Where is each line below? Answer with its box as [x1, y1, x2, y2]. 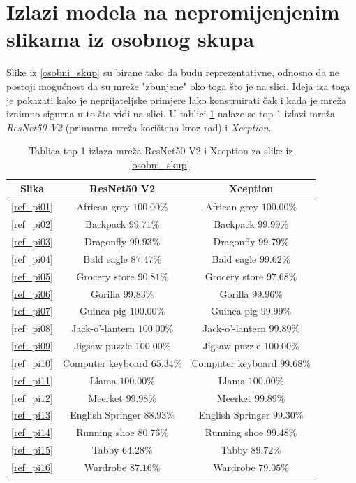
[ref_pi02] [11, 217, 53, 231]
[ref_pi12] [11, 390, 53, 405]
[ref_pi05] [11, 268, 53, 283]
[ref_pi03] [11, 234, 53, 248]
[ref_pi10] [11, 355, 53, 370]
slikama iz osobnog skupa [6, 24, 255, 53]
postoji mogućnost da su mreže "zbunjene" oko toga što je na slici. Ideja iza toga [6, 78, 350, 93]
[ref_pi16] [11, 459, 53, 474]
